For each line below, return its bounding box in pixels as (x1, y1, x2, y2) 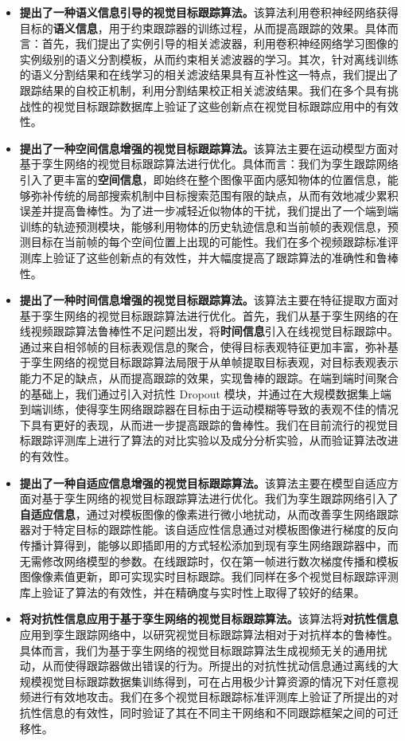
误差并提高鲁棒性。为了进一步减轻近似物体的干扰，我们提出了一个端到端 (19, 202, 399, 219)
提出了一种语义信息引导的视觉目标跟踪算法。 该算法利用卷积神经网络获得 (19, 4, 399, 20)
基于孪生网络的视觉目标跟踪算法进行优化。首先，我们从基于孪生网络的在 (19, 307, 399, 323)
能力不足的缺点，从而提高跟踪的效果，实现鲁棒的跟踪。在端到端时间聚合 (19, 370, 399, 386)
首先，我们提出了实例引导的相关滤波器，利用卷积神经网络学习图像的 (41, 35, 399, 52)
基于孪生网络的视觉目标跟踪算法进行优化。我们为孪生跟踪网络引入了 (41, 490, 399, 507)
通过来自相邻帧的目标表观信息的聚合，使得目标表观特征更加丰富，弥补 (19, 338, 387, 355)
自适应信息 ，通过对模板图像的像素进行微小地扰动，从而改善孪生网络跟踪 (19, 505, 399, 522)
